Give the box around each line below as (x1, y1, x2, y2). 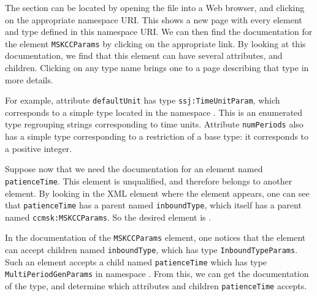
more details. (5, 73, 53, 86)
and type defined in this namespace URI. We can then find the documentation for (5, 25, 313, 38)
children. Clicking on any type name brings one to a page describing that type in (5, 61, 309, 74)
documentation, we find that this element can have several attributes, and (5, 49, 283, 62)
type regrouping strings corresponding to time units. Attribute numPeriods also (5, 118, 304, 131)
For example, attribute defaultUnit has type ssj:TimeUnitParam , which (5, 94, 280, 107)
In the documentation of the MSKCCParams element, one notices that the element (5, 231, 306, 244)
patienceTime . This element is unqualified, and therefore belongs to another (5, 174, 292, 187)
